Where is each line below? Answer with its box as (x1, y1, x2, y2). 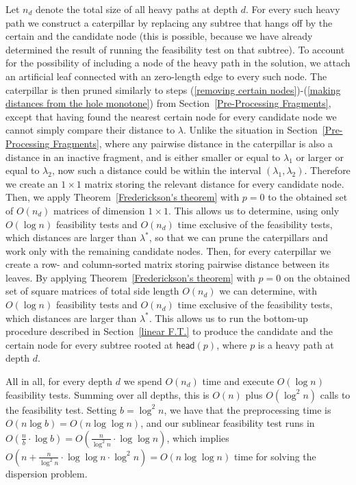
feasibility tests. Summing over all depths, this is (5, 387, 209, 401)
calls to (320, 387, 351, 401)
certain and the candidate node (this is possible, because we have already (5, 29, 313, 43)
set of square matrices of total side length (5, 284, 179, 298)
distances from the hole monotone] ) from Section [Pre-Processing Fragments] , (5, 96, 331, 110)
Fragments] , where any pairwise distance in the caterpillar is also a (53, 136, 333, 150)
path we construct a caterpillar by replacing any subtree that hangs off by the (5, 15, 333, 29)
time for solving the (233, 449, 316, 463)
